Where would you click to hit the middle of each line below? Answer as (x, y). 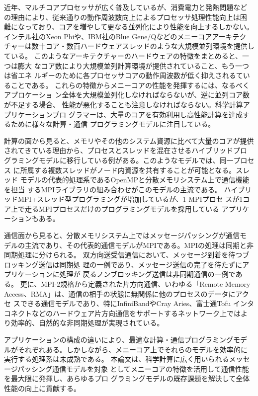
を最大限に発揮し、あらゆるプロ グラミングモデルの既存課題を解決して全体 (127, 378)
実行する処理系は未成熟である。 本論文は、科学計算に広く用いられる (117, 359)
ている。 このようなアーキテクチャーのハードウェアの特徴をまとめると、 (123, 55)
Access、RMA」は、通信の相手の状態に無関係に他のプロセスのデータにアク (127, 293)
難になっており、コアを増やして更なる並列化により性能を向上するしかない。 (129, 27)
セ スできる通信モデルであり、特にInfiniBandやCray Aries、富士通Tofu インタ (129, 303)
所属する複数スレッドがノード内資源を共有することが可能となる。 (128, 170)
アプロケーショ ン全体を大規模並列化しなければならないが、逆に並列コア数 (127, 95)
